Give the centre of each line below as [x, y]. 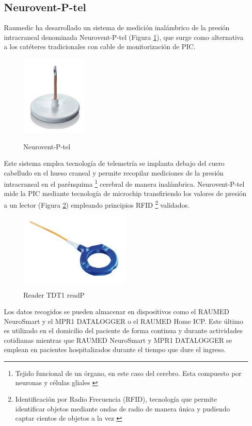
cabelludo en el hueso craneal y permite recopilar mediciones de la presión [114, 172]
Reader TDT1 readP [54, 295]
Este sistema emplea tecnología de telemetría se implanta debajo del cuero [114, 163]
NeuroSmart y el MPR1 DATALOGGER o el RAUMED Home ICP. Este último [124, 321]
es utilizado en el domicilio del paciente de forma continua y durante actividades [123, 330]
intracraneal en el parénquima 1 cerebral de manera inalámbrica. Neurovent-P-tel [124, 183]
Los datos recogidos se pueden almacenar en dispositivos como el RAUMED [117, 311]
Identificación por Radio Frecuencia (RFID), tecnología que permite [116, 399]
